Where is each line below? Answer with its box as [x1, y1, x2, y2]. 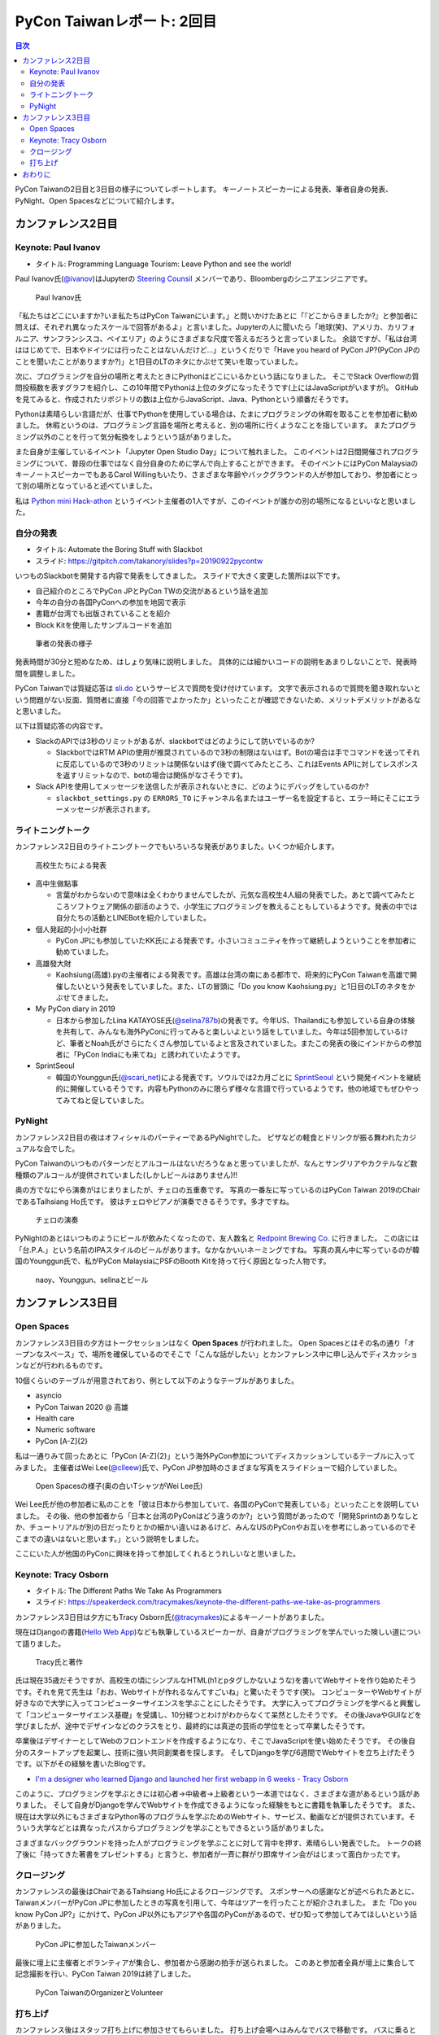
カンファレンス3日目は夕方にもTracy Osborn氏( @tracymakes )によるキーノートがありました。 [15, 1612, 329, 1621]
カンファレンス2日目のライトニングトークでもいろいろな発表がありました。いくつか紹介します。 [15, 842, 339, 851]
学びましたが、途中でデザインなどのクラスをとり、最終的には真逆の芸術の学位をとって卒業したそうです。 [15, 1722, 370, 1731]
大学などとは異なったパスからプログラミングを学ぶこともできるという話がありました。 [36, 1823, 328, 1833]
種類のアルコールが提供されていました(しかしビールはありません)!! [15, 1170, 238, 1179]
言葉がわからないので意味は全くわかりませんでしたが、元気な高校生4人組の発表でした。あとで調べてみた [55, 890, 408, 899]
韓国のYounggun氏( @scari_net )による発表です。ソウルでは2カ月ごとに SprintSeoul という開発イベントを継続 [55, 1072, 421, 1082]
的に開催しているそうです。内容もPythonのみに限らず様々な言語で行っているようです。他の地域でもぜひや [55, 1083, 412, 1094]
